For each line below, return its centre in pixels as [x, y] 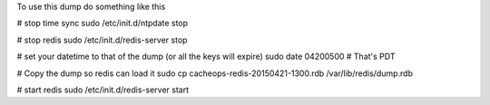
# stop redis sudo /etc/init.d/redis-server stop [102, 40]
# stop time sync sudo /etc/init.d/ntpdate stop [103, 24]
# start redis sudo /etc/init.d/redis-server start [103, 90]
